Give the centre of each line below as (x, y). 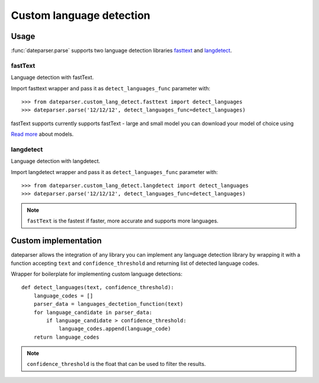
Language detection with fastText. (52, 77)
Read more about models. (42, 134)
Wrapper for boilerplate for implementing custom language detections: (97, 274)
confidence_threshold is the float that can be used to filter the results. (116, 364)
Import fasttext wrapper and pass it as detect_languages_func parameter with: (111, 88)
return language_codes (66, 337)
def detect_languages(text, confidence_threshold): (98, 287)
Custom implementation (56, 241)
